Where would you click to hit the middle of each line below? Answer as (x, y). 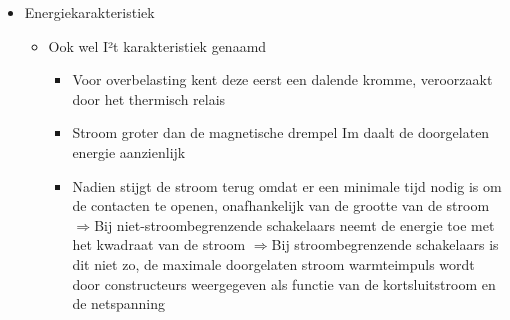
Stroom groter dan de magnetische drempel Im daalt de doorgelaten (281, 132)
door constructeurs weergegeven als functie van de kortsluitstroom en (284, 283)
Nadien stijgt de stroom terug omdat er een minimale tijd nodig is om (287, 185)
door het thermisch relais (149, 98)
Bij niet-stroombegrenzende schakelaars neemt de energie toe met (294, 224)
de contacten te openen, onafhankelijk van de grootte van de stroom (281, 205)
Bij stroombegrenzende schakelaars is (385, 244)
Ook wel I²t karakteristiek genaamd (157, 45)
